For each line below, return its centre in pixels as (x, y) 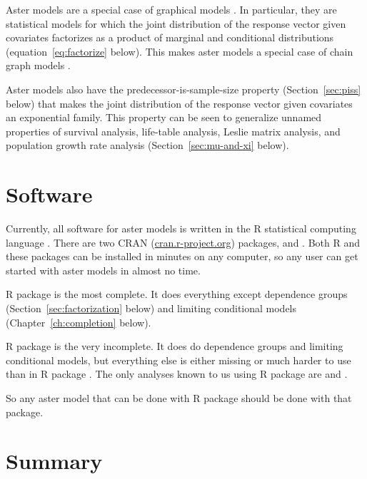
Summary (54, 461)
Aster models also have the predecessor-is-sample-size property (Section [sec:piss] (183, 89)
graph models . (38, 65)
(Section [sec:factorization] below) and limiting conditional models (151, 308)
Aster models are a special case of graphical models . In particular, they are (171, 9)
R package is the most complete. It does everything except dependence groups (177, 294)
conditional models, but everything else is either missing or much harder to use (179, 360)
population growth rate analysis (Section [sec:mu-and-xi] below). (147, 145)
